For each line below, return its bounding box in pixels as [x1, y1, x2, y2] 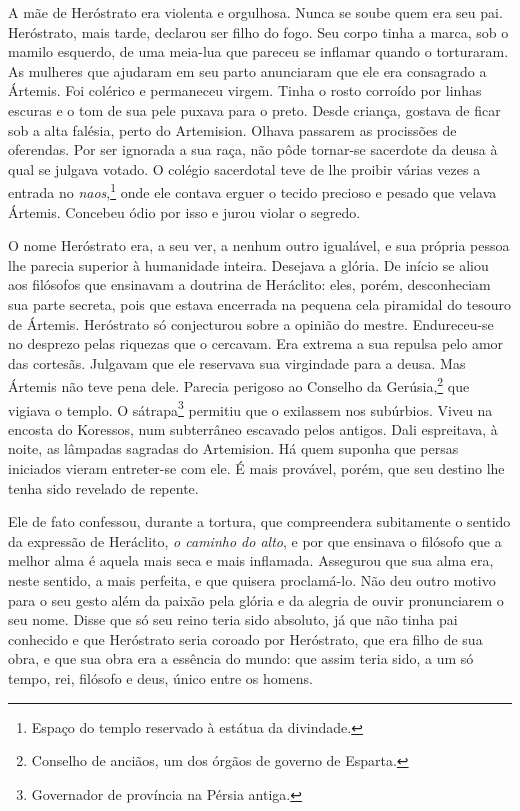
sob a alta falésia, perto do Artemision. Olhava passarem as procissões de [8, 119, 457, 140]
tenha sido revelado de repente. [8, 477, 199, 498]
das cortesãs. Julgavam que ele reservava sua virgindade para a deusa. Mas [8, 352, 466, 373]
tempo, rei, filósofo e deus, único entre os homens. [8, 667, 313, 688]
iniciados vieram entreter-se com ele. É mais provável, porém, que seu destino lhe [8, 458, 505, 479]
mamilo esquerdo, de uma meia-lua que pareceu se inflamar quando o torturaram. [8, 41, 509, 62]
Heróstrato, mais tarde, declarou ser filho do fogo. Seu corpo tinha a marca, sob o [8, 21, 509, 42]
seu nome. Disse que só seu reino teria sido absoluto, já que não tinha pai [8, 609, 458, 630]
